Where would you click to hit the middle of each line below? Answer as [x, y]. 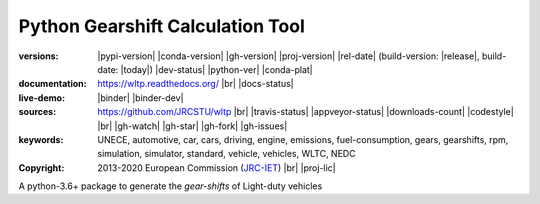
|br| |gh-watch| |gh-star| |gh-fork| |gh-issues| [192, 126]
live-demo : [41, 97]
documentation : [52, 84]
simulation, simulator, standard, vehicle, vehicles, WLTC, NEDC [226, 154]
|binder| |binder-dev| [140, 97]
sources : [37, 112]
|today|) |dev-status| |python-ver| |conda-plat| [217, 69]
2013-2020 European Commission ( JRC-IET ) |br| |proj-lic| [217, 167]
